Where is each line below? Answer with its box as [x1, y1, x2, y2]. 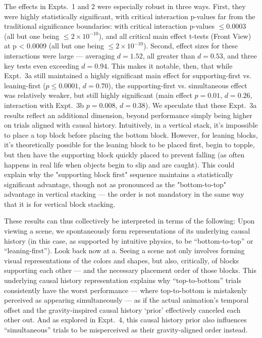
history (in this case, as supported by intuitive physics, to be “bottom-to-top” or [4, 235, 253, 246]
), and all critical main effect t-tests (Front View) [98, 30, 251, 41]
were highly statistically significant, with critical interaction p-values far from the [4, 11, 255, 21]
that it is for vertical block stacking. [4, 198, 116, 209]
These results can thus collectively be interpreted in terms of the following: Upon [4, 215, 255, 226]
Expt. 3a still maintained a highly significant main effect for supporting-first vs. [4, 70, 251, 81]
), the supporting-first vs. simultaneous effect [108, 80, 247, 90]
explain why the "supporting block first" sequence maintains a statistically [4, 169, 233, 180]
